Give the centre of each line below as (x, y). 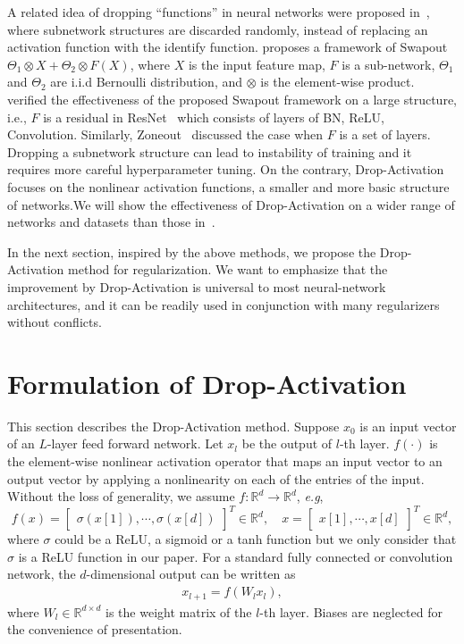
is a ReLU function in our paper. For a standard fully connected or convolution (236, 556)
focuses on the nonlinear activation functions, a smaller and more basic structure (228, 186)
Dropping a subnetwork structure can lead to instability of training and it (210, 151)
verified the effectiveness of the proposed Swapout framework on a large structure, (232, 99)
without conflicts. (55, 322)
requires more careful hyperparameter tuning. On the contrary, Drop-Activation (226, 169)
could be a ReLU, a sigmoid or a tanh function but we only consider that (256, 539)
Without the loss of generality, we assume (121, 496)
